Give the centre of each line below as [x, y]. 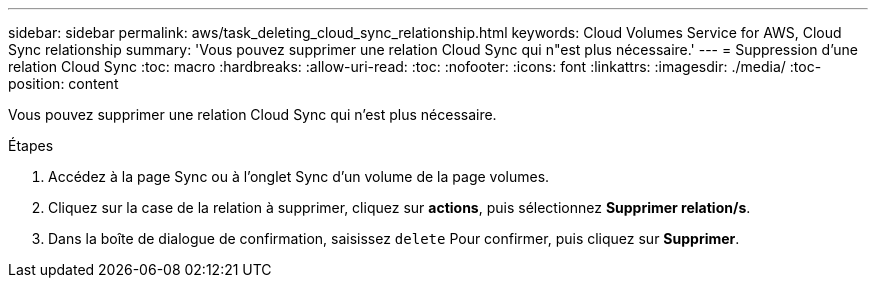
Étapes [31, 145]
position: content [63, 83]
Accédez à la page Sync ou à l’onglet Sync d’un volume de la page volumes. [299, 176]
